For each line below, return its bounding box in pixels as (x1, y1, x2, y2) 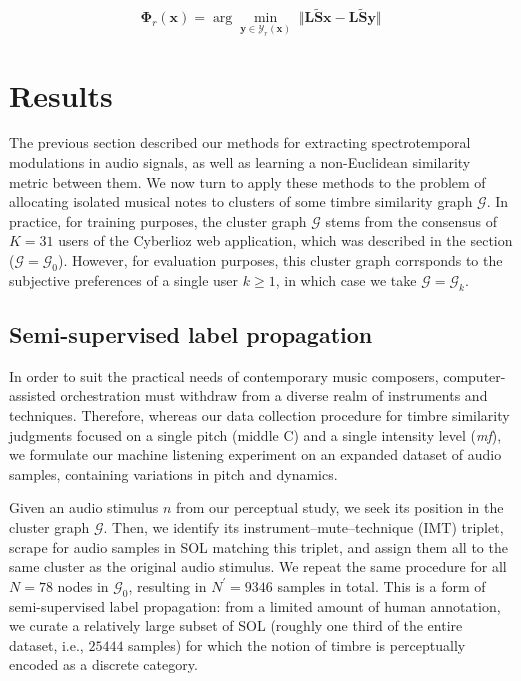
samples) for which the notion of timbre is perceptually (128, 634, 466, 655)
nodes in (57, 575, 109, 596)
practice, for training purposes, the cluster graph (9, 210, 307, 231)
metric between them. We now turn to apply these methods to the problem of (9, 171, 486, 192)
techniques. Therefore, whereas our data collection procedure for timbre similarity (9, 405, 510, 425)
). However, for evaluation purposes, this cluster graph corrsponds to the (57, 250, 503, 271)
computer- (443, 365, 506, 386)
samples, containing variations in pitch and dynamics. (9, 463, 338, 484)
